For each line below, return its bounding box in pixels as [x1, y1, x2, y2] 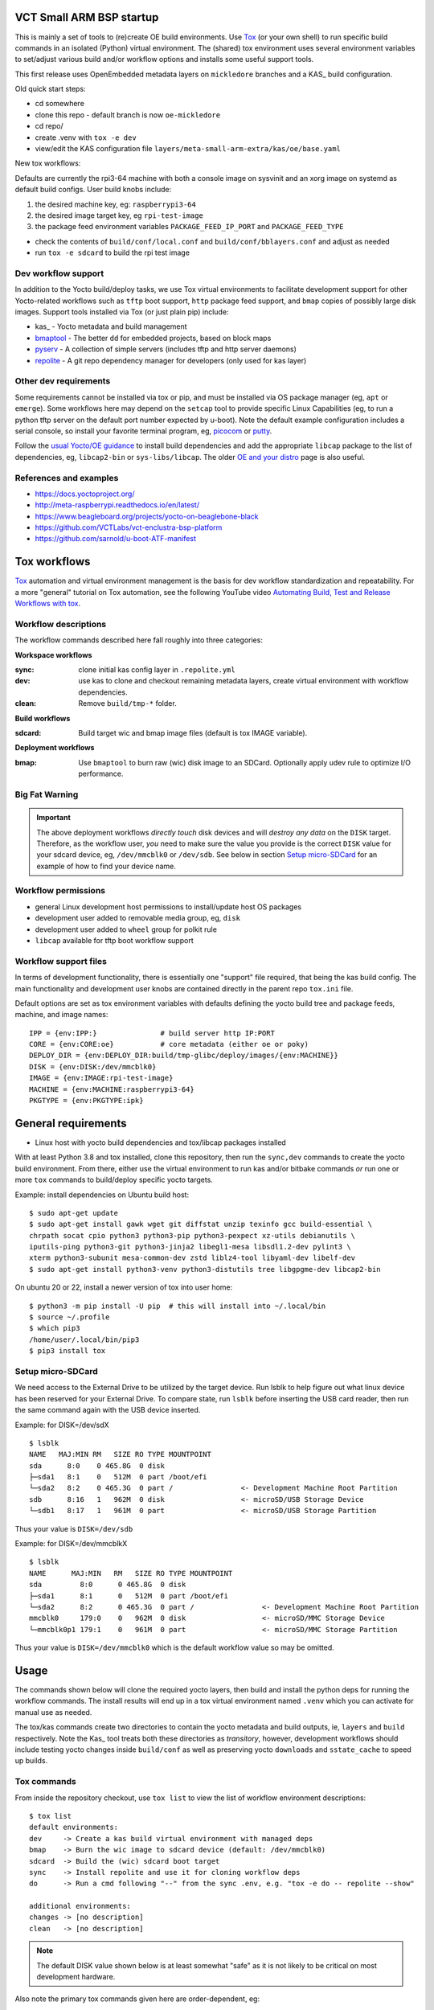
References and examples [14, 472, 119, 483]
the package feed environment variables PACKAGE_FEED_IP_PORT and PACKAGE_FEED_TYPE [35, 222, 345, 232]
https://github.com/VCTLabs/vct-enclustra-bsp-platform [35, 523, 223, 532]
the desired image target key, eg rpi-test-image [35, 210, 204, 220]
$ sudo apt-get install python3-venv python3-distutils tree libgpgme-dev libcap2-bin [29, 1265, 381, 1274]
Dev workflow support [14, 268, 104, 279]
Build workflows [14, 713, 71, 723]
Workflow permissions [14, 885, 106, 896]
